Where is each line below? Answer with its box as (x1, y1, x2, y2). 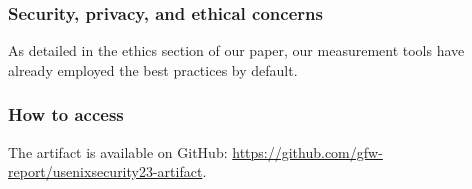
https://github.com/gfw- (232, 141, 383, 162)
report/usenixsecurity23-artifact (8, 161, 203, 182)
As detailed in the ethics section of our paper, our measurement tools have (8, 40, 465, 61)
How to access (8, 102, 124, 127)
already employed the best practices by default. (8, 59, 298, 80)
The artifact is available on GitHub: (8, 141, 228, 162)
